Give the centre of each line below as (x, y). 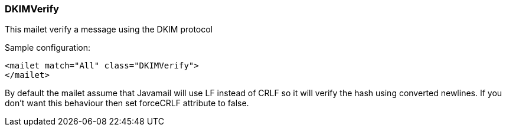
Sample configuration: (48, 48)
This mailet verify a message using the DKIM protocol (109, 30)
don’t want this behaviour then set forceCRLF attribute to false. (127, 103)
